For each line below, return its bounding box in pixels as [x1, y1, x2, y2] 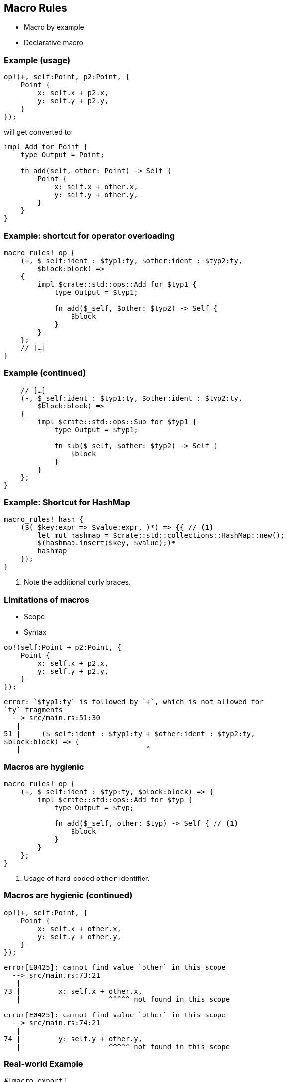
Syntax [24, 628, 47, 637]
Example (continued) [4, 368, 86, 378]
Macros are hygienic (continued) [4, 890, 133, 901]
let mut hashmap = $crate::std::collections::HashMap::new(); [37, 531, 285, 540]
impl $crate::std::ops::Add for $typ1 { [37, 280, 197, 288]
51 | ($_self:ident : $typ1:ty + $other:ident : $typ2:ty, [4, 730, 255, 738]
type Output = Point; [20, 151, 105, 159]
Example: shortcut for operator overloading [4, 230, 175, 241]
